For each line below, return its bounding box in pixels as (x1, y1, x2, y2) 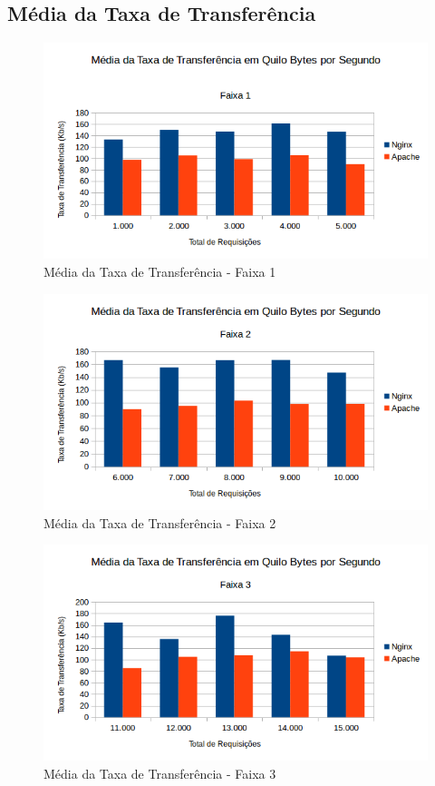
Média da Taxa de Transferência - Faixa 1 (43, 262, 276, 281)
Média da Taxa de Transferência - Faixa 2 (43, 513, 276, 532)
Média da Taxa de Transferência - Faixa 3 (43, 763, 276, 782)
